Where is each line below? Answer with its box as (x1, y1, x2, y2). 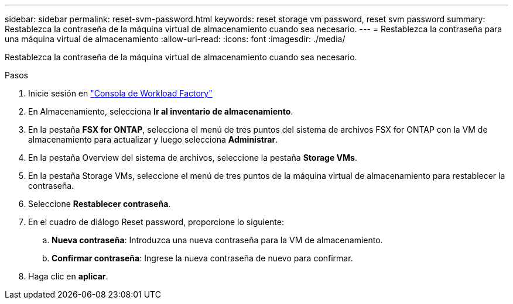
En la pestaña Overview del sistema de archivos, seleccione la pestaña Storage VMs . (28, 153, 357, 163)
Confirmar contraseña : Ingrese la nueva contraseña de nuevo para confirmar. (52, 253, 353, 263)
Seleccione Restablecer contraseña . (28, 199, 171, 209)
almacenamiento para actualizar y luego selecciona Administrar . (28, 134, 278, 144)
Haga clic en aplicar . (28, 271, 108, 281)
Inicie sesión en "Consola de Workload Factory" (28, 88, 213, 98)
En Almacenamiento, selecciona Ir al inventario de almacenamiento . (28, 106, 293, 116)
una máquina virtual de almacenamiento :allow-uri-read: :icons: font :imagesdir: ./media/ (5, 34, 346, 44)
